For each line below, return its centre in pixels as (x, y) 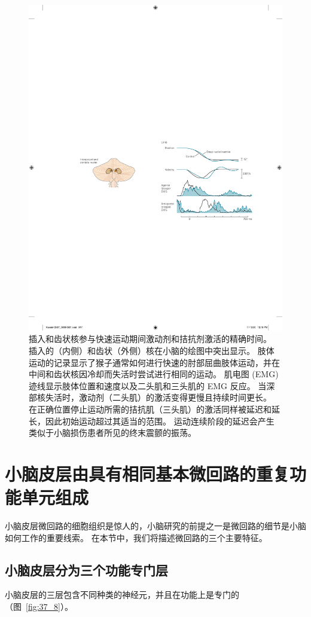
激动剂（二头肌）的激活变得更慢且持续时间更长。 (175, 397)
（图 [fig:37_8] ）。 (39, 606)
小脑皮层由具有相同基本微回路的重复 (147, 473)
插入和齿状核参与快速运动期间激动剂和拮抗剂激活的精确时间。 (150, 339)
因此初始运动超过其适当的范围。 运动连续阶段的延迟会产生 (160, 421)
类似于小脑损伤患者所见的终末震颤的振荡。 (112, 433)
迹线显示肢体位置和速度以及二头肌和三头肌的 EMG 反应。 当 (148, 385)
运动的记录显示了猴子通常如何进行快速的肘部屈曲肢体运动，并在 (154, 362)
